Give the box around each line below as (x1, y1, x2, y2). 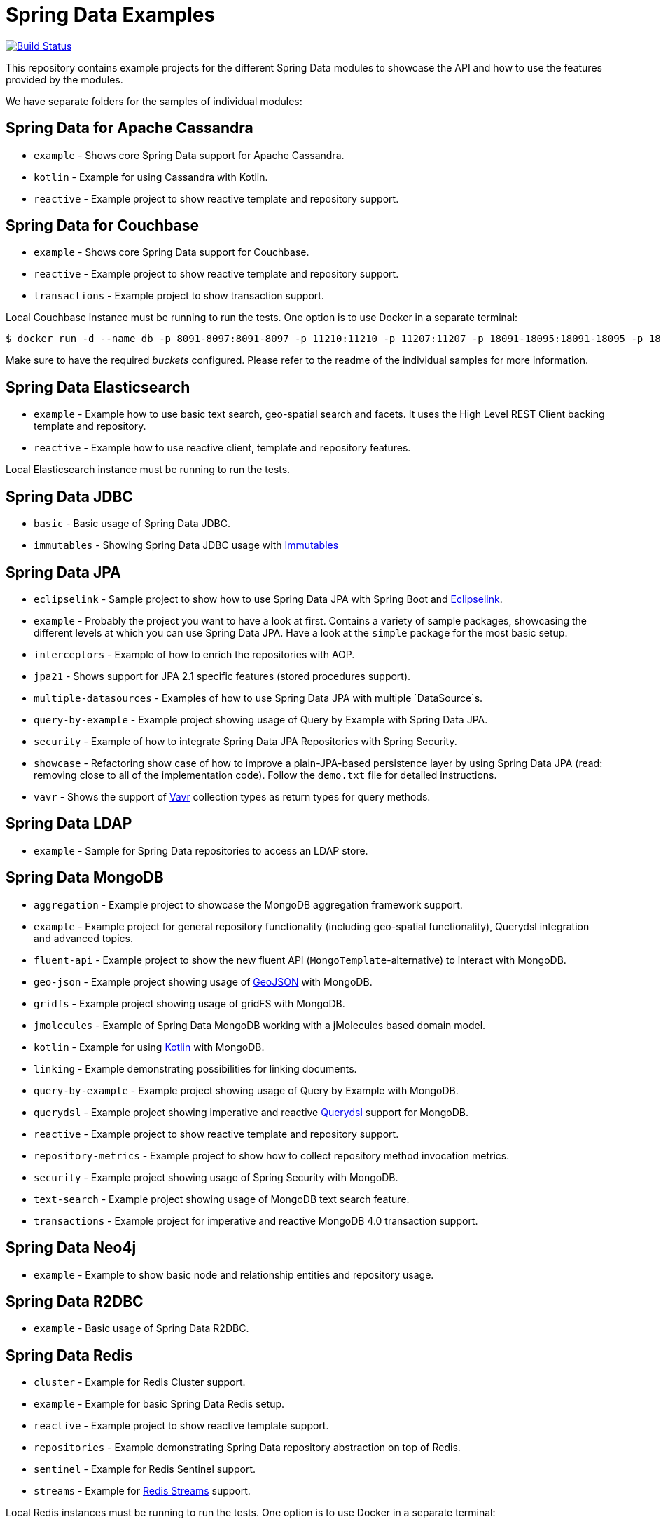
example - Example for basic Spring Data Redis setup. (34, 1398, 285, 1410)
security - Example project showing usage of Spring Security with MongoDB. (34, 1171, 398, 1183)
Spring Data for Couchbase (6, 217, 200, 235)
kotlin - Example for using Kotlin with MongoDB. (34, 1040, 265, 1053)
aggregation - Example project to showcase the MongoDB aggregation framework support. (34, 898, 463, 911)
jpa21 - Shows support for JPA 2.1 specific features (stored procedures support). (34, 669, 411, 682)
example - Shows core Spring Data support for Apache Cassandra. (34, 149, 345, 161)
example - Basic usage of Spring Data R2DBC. (34, 1322, 249, 1335)
